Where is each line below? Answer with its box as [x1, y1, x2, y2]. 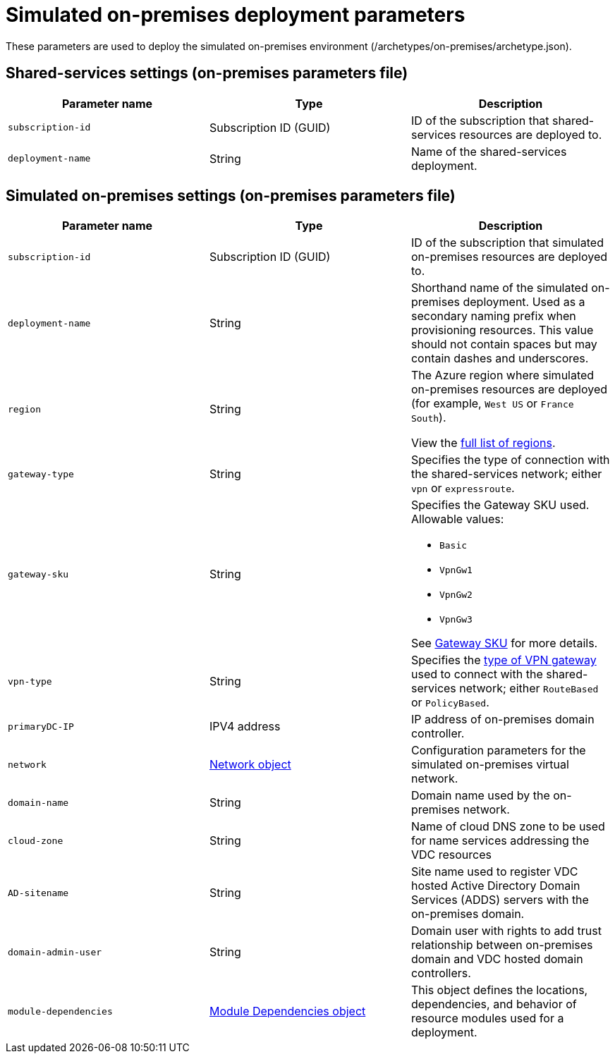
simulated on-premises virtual [410, 757, 569, 772]
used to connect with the [410, 667, 543, 682]
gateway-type [8, 468, 74, 479]
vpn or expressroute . [410, 481, 515, 496]
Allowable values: [410, 512, 504, 527]
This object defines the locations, [410, 983, 588, 998]
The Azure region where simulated [410, 368, 595, 383]
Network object [209, 757, 291, 772]
